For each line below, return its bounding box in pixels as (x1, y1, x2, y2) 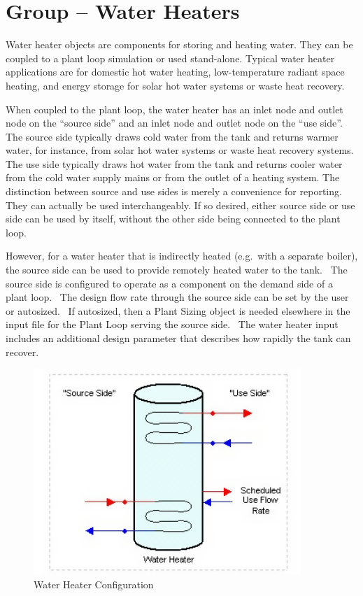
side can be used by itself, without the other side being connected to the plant (6, 211, 341, 226)
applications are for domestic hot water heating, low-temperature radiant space (6, 64, 345, 79)
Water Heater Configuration (34, 576, 154, 591)
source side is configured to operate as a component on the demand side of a (6, 276, 333, 290)
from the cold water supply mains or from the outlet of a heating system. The (6, 170, 340, 185)
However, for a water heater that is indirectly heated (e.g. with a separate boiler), (6, 248, 358, 263)
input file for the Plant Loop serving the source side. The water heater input (6, 317, 339, 332)
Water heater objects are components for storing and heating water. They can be (6, 37, 353, 52)
